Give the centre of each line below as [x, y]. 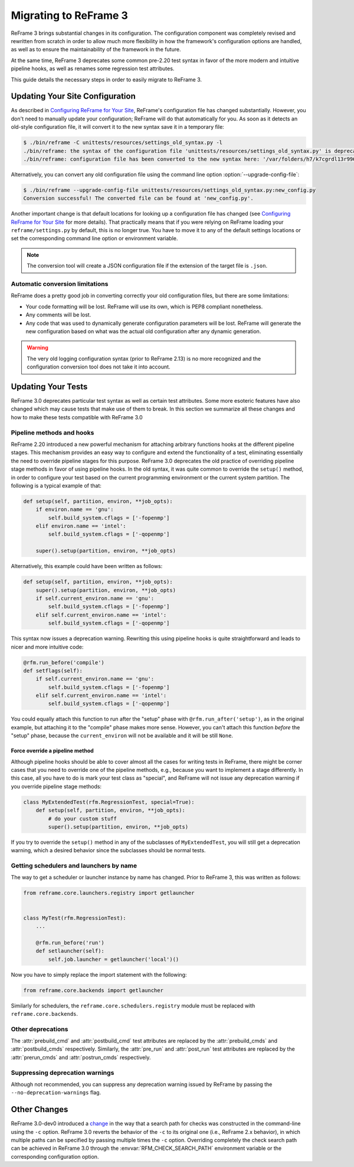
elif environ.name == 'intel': [81, 526]
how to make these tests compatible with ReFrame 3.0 [77, 417]
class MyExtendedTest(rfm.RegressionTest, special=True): [109, 802]
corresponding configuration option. [55, 1156]
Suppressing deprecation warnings [63, 1073]
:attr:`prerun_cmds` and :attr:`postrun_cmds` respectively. [81, 1057]
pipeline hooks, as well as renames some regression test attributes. [93, 69]
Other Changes [40, 1109]
